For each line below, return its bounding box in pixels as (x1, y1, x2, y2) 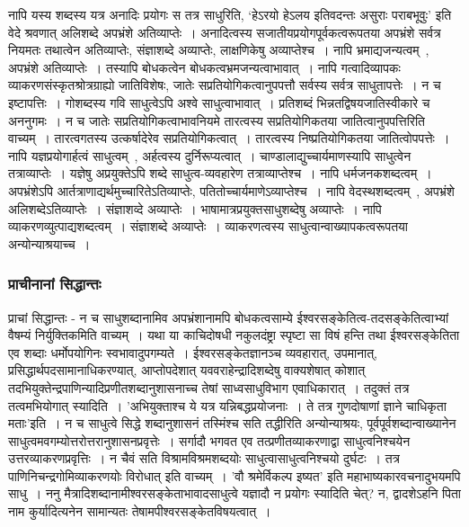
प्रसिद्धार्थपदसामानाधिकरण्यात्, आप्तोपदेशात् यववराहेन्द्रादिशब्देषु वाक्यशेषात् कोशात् (8, 361, 366, 380)
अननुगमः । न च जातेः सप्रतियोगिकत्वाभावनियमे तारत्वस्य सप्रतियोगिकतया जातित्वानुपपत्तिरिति (8, 111, 425, 130)
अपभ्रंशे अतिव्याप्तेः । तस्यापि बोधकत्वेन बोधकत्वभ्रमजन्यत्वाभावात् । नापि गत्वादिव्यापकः (8, 58, 401, 76)
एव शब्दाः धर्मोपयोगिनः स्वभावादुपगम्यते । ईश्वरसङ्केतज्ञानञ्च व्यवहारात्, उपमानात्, (8, 343, 378, 362)
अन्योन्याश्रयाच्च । (8, 234, 91, 253)
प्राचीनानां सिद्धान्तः (8, 272, 102, 295)
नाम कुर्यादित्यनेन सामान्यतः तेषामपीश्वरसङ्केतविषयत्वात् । (8, 502, 271, 521)
